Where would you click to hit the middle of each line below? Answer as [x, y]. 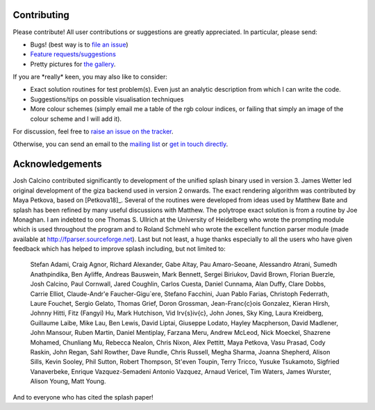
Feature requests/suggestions [73, 54]
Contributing [41, 15]
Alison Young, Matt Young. [68, 382]
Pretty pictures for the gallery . [73, 64]
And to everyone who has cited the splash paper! [83, 397]
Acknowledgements [57, 164]
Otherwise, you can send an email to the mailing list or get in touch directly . [120, 144]
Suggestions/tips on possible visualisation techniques [107, 99]
